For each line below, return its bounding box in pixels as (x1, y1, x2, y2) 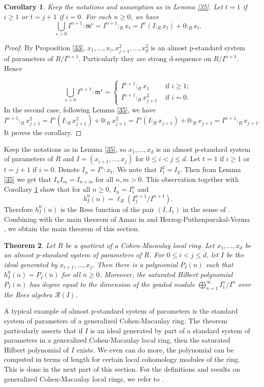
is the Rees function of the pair (60, 204, 154, 214)
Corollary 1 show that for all (4, 184, 90, 194)
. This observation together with (141, 174, 239, 184)
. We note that (113, 164, 157, 175)
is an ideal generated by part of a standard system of (90, 325, 250, 335)
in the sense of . (183, 204, 231, 214)
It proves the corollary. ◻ (4, 127, 82, 138)
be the (226, 249, 244, 260)
